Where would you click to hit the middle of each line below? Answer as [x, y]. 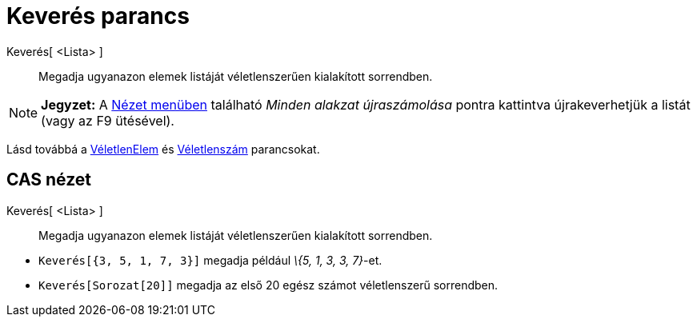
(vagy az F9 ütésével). [108, 120]
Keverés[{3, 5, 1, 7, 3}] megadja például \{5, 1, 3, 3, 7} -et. [210, 260]
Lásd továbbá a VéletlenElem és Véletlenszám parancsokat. [163, 149]
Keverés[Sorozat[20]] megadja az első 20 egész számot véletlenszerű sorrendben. [268, 285]
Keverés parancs [98, 16]
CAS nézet [49, 180]
